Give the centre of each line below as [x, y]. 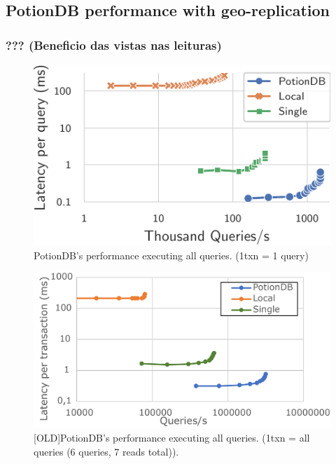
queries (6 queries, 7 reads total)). [106, 451]
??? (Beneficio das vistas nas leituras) [114, 45]
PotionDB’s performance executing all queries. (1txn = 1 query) [171, 255]
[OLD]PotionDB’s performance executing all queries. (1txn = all [172, 438]
